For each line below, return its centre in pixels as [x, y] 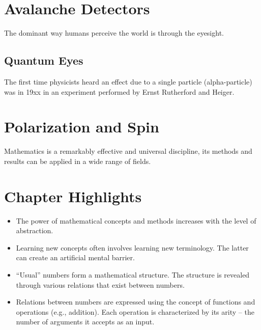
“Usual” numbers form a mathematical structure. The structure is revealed [133, 274]
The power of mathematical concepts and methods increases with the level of [136, 220]
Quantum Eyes [44, 60]
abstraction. [35, 230]
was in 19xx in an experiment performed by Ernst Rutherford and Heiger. [119, 91]
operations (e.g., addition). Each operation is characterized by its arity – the [135, 311]
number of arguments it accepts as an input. [85, 322]
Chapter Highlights [73, 196]
